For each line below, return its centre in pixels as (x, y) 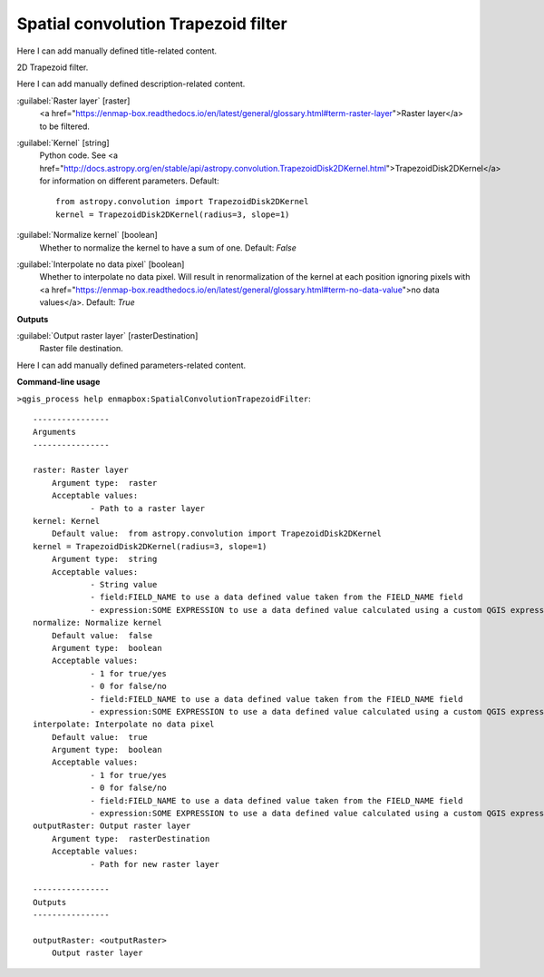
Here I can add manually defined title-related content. (117, 51)
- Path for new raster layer (155, 864)
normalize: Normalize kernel (97, 623)
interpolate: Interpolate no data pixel (124, 725)
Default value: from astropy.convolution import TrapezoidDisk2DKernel (217, 534)
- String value (124, 584)
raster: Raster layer (81, 470)
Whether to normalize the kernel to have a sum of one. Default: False (168, 247)
